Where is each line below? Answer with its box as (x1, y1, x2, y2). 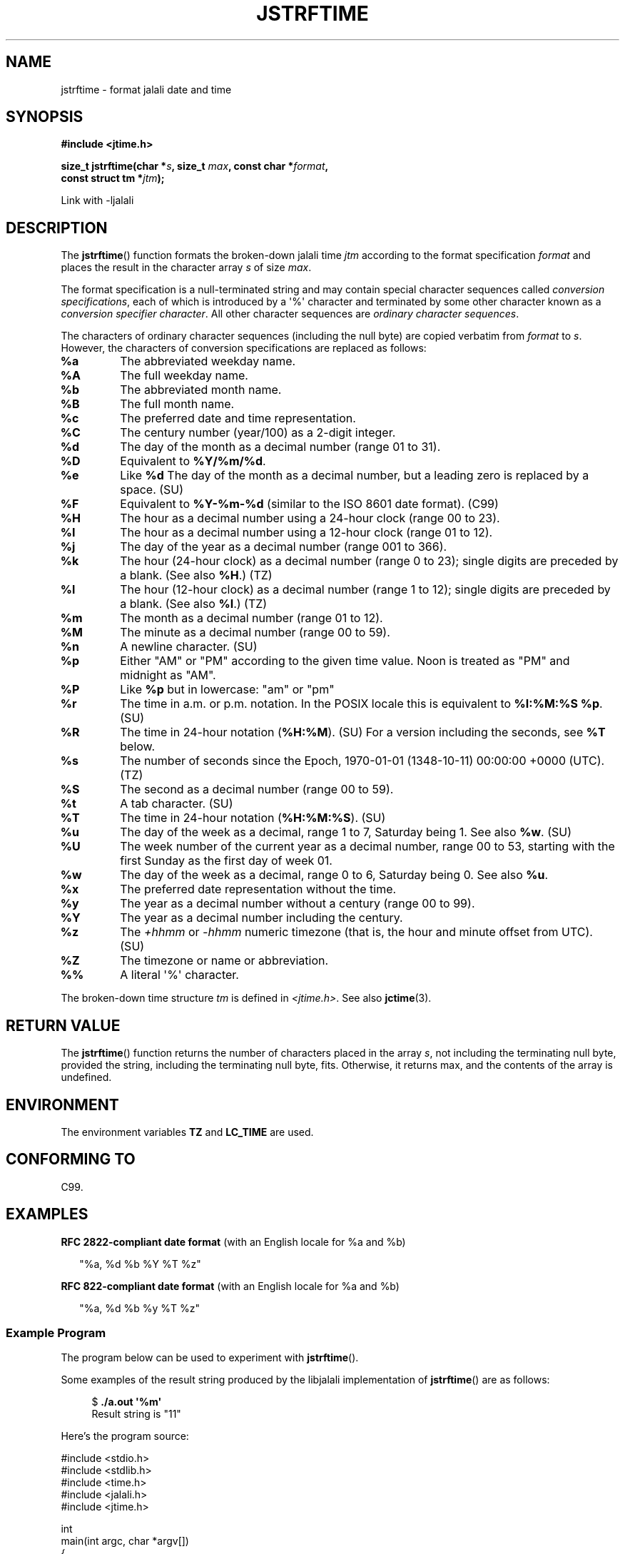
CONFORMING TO (6, 1150, 136, 1169)
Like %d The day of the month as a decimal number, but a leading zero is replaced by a (120, 468, 589, 483)
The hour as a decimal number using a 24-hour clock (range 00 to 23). (120, 511, 500, 526)
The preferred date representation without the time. (120, 882, 397, 897)
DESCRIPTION (6, 218, 108, 237)
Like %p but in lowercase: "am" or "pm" (120, 682, 335, 697)
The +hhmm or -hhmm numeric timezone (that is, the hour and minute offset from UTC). (120, 925, 593, 940)
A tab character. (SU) (120, 796, 233, 811)
